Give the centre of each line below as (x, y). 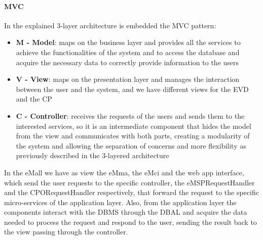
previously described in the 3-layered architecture (92, 155)
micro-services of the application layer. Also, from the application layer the (120, 202)
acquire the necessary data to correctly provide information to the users (127, 62)
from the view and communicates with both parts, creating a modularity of (133, 136)
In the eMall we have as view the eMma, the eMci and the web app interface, (124, 172)
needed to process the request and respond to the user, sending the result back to (130, 222)
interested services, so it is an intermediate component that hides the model (134, 126)
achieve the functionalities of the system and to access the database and (128, 52)
